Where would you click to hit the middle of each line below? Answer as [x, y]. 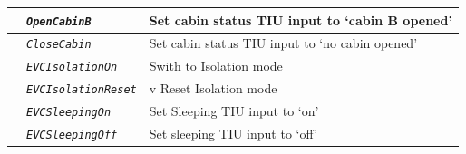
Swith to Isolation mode [216, 66]
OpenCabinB [59, 21]
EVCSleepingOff [72, 135]
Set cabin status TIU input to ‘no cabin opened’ [283, 43]
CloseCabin [59, 45]
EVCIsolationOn [72, 67]
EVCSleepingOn [69, 113]
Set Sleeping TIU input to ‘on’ [234, 111]
